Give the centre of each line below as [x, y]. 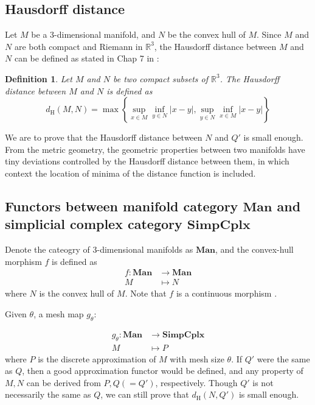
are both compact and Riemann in [78, 46]
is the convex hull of [77, 293]
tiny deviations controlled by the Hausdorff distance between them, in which [147, 161]
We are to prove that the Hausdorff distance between [104, 137]
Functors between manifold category [122, 206]
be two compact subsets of [161, 78]
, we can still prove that [145, 394]
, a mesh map [59, 313]
